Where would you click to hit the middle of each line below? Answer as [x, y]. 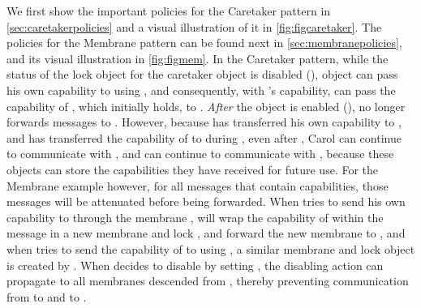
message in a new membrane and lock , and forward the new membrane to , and [206, 233]
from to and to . [47, 296]
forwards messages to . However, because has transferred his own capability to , [204, 122]
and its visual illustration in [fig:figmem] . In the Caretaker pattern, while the [198, 58]
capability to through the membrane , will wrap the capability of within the [195, 217]
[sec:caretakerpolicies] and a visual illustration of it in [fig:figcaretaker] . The [194, 26]
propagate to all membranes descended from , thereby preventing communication [208, 281]
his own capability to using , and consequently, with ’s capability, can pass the [201, 90]
